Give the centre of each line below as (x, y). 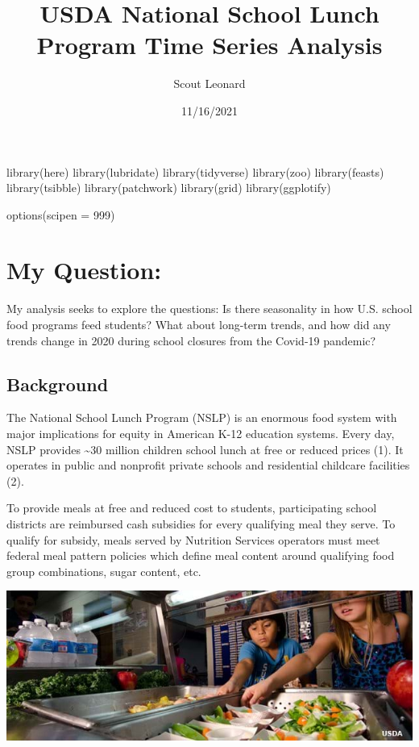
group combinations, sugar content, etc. (104, 571)
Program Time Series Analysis (209, 45)
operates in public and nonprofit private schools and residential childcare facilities (208, 465)
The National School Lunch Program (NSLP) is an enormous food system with (202, 417)
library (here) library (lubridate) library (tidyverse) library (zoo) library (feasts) (195, 171)
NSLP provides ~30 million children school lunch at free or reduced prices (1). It (205, 449)
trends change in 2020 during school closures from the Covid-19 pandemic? (191, 340)
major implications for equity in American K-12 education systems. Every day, (201, 433)
